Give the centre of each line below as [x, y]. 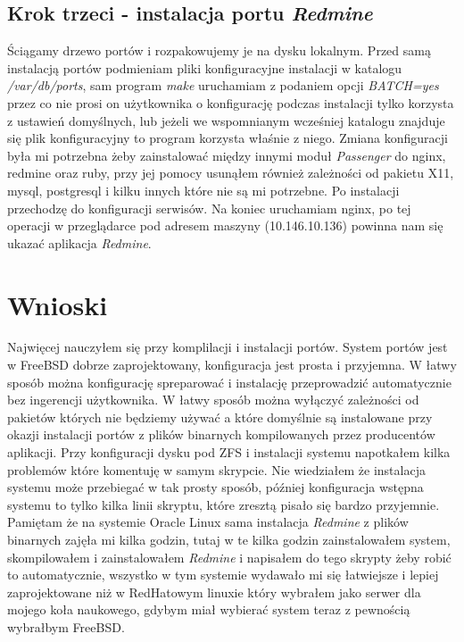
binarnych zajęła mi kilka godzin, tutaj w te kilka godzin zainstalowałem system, [229, 539]
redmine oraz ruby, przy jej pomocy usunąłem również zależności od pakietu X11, [231, 173]
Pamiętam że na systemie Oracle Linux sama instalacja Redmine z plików [208, 522]
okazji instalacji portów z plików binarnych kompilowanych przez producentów [221, 434]
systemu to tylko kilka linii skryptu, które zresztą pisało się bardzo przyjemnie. [224, 504]
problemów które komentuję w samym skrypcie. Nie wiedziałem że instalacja [216, 469]
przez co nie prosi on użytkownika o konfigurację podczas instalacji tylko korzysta [231, 102]
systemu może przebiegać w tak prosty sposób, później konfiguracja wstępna [215, 487]
